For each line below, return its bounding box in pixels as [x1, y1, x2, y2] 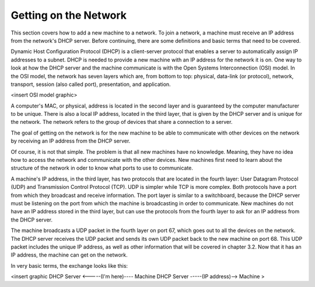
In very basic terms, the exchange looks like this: [10, 262, 128, 269]
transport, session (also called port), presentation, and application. [10, 81, 171, 88]
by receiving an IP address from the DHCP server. [10, 137, 131, 144]
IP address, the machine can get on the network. [10, 251, 128, 258]
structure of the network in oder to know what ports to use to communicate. [10, 164, 194, 172]
